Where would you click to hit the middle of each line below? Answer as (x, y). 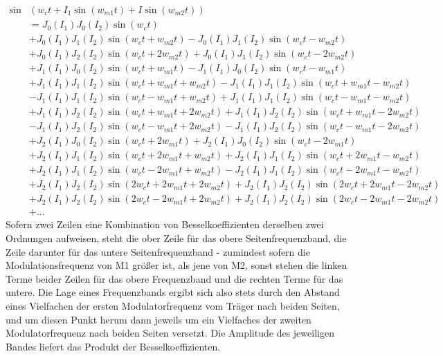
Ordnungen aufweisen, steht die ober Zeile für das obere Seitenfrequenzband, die (176, 238)
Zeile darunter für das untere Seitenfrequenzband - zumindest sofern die (158, 251)
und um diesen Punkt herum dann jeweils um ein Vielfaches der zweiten (159, 319)
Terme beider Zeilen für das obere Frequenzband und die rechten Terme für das (174, 278)
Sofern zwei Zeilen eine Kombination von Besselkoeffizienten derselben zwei (165, 224)
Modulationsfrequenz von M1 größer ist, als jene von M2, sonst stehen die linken (177, 265)
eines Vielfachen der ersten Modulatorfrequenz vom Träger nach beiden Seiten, (173, 306)
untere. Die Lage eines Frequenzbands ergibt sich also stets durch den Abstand (173, 292)
